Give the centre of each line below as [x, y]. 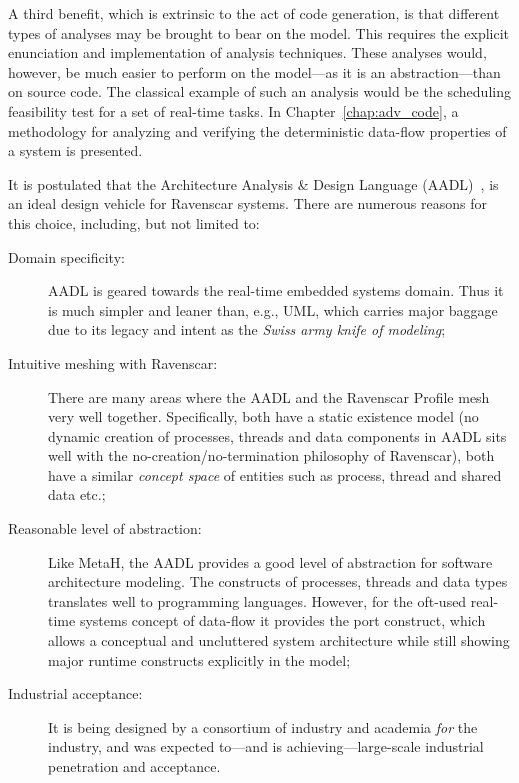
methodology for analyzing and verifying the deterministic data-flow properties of [257, 130]
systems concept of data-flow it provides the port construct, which [282, 620]
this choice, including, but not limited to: [134, 222]
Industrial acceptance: [75, 693]
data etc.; [77, 494]
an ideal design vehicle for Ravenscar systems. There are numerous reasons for [247, 203]
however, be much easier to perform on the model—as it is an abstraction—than [254, 71]
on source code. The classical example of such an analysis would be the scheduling [259, 91]
